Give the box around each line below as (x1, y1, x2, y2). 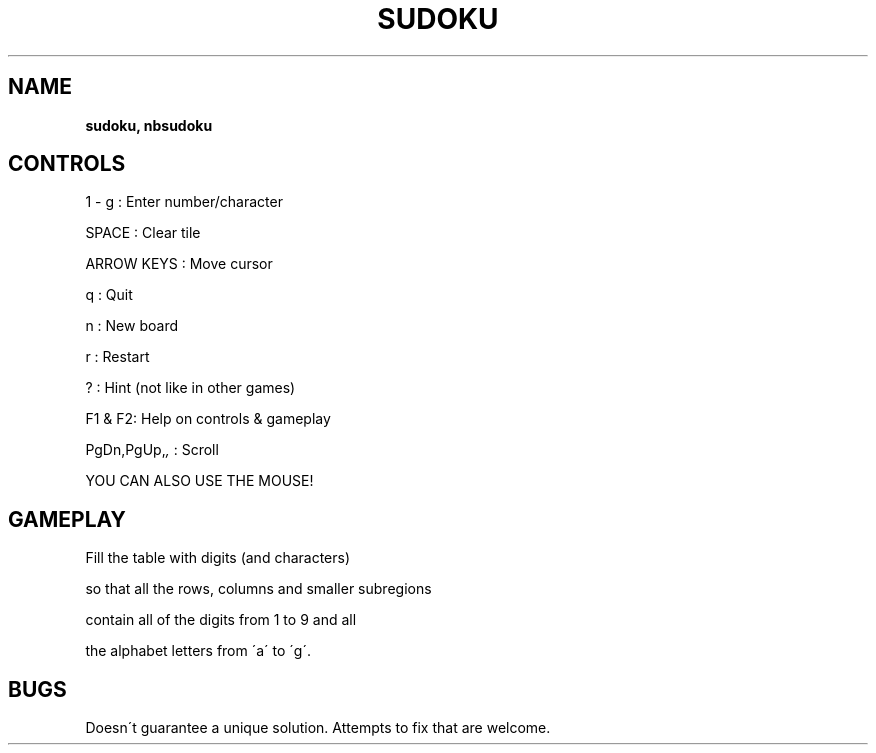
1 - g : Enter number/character (85, 193, 283, 211)
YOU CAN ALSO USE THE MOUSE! (85, 472, 314, 490)
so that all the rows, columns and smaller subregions (85, 580, 432, 598)
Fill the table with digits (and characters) (85, 549, 351, 567)
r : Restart (85, 348, 150, 366)
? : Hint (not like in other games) (85, 379, 296, 397)
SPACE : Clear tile (85, 224, 201, 242)
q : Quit (85, 286, 133, 304)
